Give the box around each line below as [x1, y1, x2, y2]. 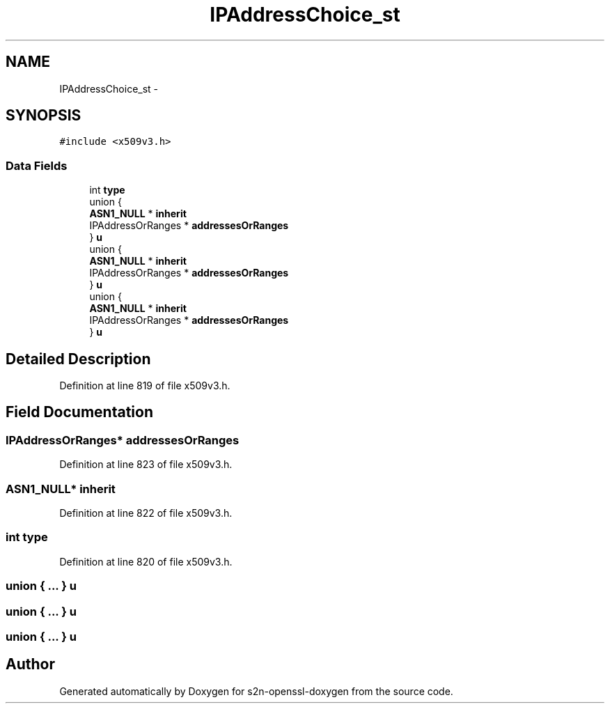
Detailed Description [6, 350, 151, 368]
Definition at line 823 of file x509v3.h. [59, 458, 233, 471]
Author [6, 655, 55, 673]
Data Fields [6, 158, 68, 173]
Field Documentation [6, 403, 153, 421]
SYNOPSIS [6, 107, 81, 125]
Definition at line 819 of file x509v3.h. [59, 380, 230, 392]
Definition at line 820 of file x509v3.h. [59, 555, 233, 568]
